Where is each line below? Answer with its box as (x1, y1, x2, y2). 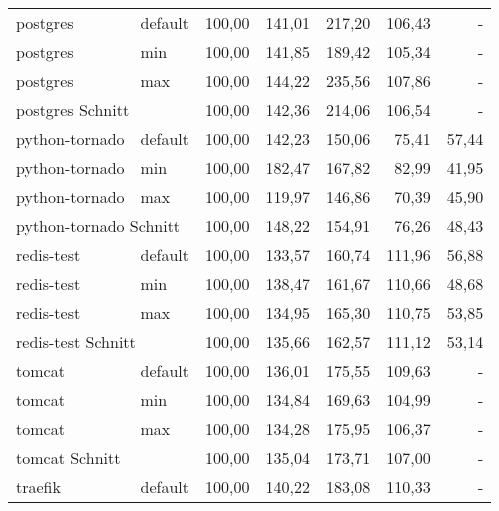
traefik (16, 475, 61, 498)
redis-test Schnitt (16, 330, 136, 353)
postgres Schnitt (16, 98, 130, 121)
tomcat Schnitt (16, 446, 121, 469)
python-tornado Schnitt (16, 214, 181, 237)
